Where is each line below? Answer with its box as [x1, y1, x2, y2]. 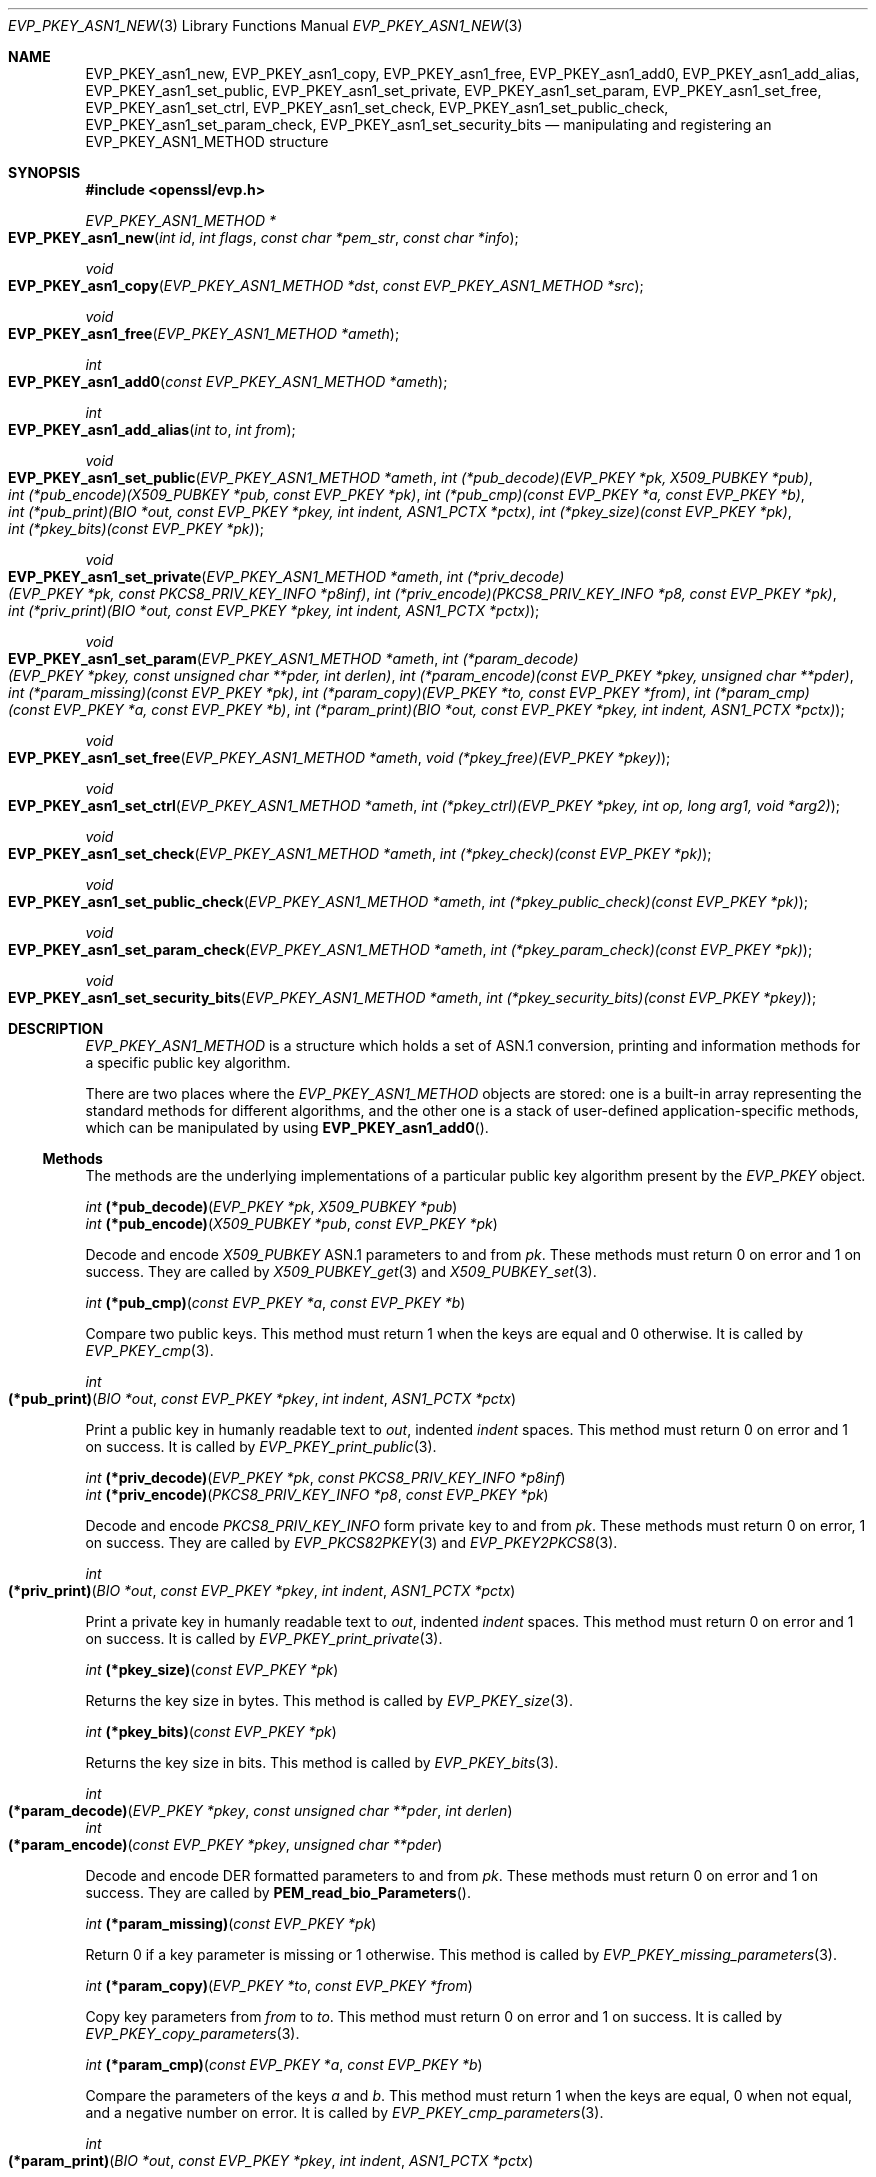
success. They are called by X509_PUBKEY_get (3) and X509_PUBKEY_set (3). [85, 1263, 597, 1280]
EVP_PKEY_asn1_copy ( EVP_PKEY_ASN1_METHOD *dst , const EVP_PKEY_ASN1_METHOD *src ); [8, 277, 644, 294]
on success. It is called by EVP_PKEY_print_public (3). [85, 1438, 437, 1455]
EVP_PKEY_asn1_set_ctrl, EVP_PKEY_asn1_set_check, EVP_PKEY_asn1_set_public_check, [85, 99, 669, 116]
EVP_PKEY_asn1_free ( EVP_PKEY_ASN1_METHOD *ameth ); [8, 325, 400, 342]
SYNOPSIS [8, 164, 81, 181]
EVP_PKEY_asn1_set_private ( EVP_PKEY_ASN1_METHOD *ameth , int [8, 568, 464, 585]
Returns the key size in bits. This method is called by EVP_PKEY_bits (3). [85, 1754, 559, 1771]
